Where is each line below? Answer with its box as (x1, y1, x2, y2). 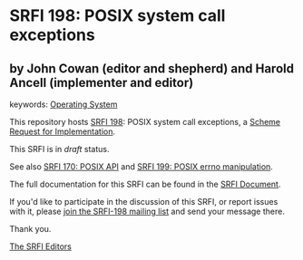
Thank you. (9, 224, 52, 234)
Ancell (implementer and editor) (9, 74, 194, 91)
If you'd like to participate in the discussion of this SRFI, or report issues (9, 197, 279, 207)
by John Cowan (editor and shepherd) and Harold (9, 61, 295, 76)
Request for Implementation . (9, 126, 116, 137)
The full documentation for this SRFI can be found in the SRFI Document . (9, 178, 281, 189)
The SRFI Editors (9, 241, 73, 252)
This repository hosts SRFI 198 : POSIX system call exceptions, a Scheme (9, 117, 281, 127)
